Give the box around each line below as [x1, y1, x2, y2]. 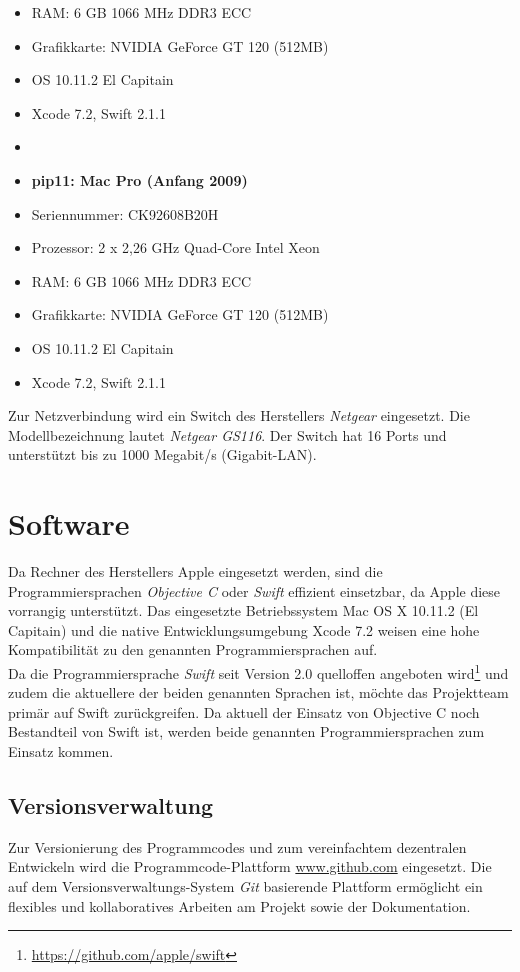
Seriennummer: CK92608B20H [31, 203, 219, 224]
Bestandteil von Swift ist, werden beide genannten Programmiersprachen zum [8, 721, 485, 742]
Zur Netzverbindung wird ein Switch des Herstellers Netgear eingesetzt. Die [8, 405, 470, 426]
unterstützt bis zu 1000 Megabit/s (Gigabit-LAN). [8, 444, 317, 465]
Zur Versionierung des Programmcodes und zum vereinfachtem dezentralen [8, 836, 467, 857]
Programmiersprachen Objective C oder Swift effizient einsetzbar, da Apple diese [8, 580, 501, 601]
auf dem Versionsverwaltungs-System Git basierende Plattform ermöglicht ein [8, 876, 483, 897]
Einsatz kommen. [8, 741, 114, 762]
